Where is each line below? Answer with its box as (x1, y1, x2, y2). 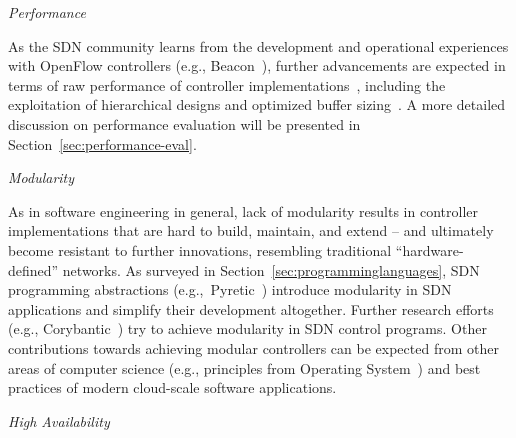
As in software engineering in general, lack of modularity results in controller (8, 200, 478, 221)
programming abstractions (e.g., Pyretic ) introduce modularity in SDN (8, 279, 452, 300)
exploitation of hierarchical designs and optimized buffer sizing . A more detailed (8, 94, 506, 115)
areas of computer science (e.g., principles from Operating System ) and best (8, 357, 481, 378)
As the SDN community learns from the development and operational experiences (8, 35, 509, 56)
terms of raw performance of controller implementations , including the (8, 74, 446, 95)
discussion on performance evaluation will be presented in (8, 113, 361, 134)
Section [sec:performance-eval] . (8, 133, 197, 154)
